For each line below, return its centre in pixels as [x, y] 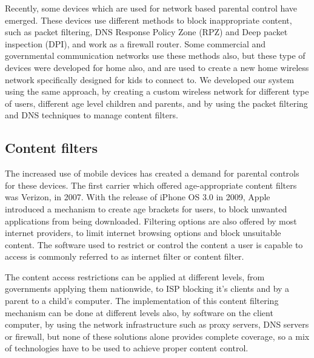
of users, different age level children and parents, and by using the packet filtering [156, 103]
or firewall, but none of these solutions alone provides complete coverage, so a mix [157, 336]
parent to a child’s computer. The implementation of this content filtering [142, 301]
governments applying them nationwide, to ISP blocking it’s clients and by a [147, 289]
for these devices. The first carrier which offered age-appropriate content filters [151, 185]
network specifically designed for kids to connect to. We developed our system [149, 79]
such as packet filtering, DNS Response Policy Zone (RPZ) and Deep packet [146, 32]
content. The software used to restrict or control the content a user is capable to [154, 244]
